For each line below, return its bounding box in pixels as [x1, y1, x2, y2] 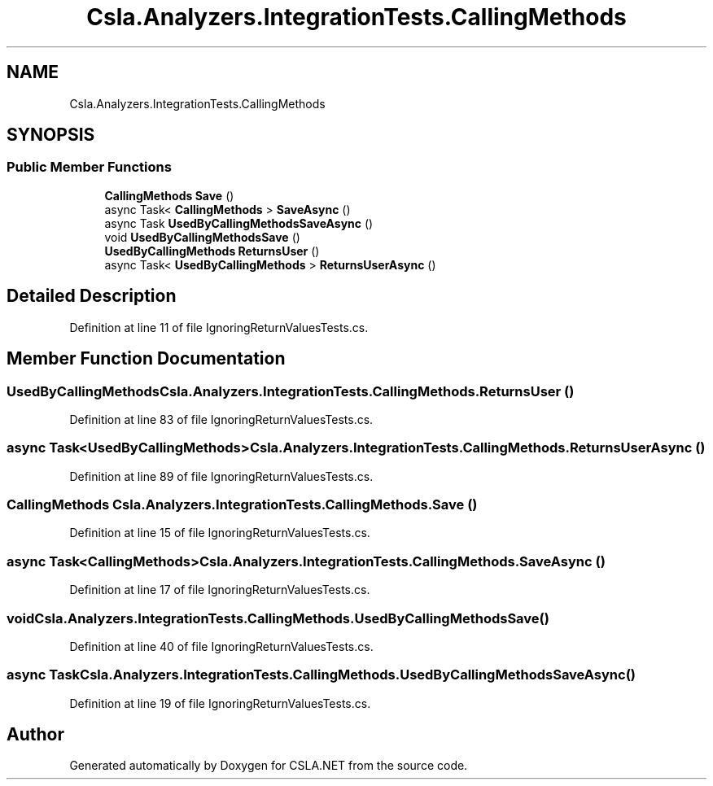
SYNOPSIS [7, 124, 95, 146]
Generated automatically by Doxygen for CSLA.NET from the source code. [69, 758, 468, 773]
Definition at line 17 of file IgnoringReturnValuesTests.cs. [69, 583, 370, 597]
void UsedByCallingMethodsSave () [104, 229, 300, 244]
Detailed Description [7, 286, 177, 307]
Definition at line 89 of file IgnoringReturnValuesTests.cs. [69, 469, 374, 483]
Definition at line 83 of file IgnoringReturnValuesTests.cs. [69, 412, 374, 426]
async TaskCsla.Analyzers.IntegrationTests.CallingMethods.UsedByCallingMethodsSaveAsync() [7, 666, 636, 683]
